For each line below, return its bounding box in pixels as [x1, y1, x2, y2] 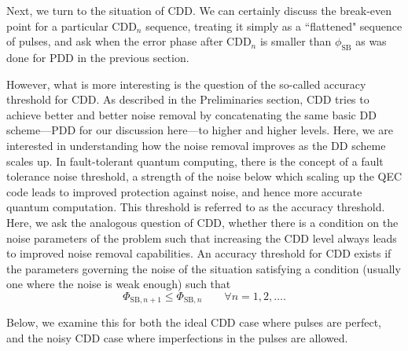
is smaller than [259, 33, 332, 49]
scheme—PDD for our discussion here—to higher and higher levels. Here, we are [6, 122, 393, 138]
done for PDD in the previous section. [6, 49, 189, 65]
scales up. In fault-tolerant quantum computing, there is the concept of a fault [6, 152, 384, 169]
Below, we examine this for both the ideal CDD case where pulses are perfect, [6, 314, 381, 331]
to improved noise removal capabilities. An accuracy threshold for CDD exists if [6, 245, 391, 261]
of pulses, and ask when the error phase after [6, 33, 223, 49]
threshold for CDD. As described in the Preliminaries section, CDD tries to [6, 91, 369, 108]
